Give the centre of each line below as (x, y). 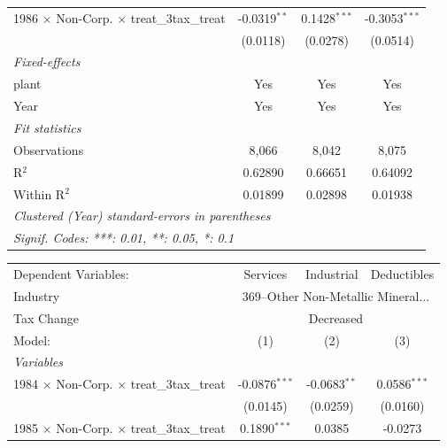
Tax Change (46, 317)
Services (266, 274)
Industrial (332, 274)
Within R (39, 193)
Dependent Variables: (71, 274)
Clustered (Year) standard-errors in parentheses (142, 216)
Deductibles (402, 274)
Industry (37, 295)
